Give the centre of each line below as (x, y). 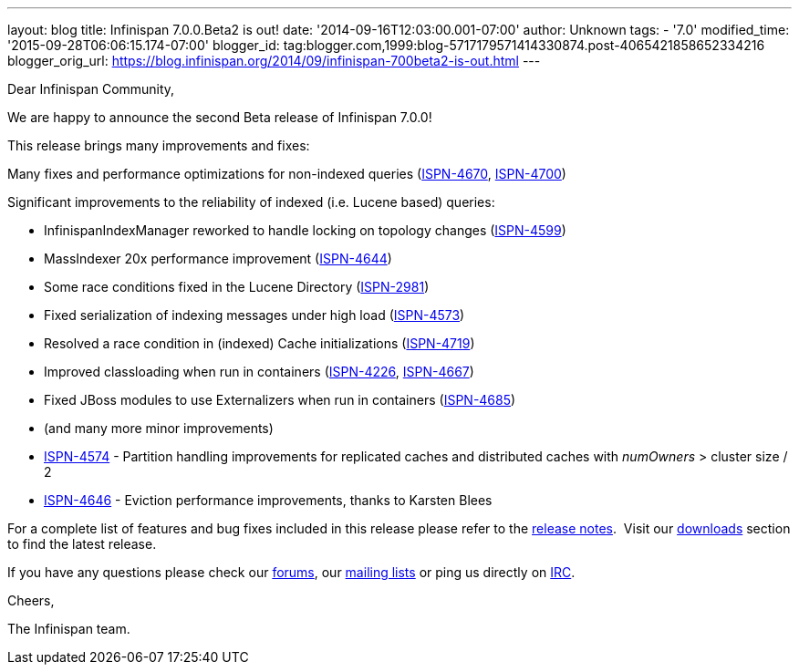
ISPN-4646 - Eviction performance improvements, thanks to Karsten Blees (268, 500)
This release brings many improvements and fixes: (159, 145)
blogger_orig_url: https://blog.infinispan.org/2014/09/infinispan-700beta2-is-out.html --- (274, 61)
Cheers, (31, 600)
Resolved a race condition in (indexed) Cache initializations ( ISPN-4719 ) (259, 343)
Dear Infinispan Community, (91, 89)
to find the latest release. (82, 544)
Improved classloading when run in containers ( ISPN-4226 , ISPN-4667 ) (259, 372)
